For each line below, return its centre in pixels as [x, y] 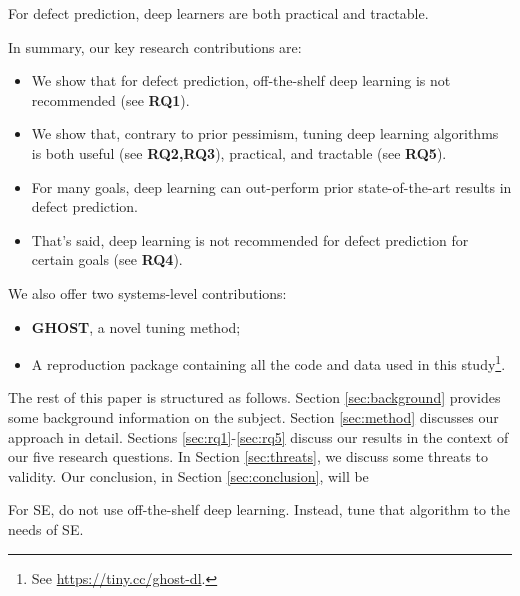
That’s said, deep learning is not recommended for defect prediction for [250, 239]
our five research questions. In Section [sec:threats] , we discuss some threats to [248, 456]
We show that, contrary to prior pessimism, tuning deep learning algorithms [265, 133]
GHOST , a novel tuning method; [136, 326]
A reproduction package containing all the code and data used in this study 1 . [268, 362]
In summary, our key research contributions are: [155, 46]
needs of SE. [46, 528]
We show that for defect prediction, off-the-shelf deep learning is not [241, 80]
